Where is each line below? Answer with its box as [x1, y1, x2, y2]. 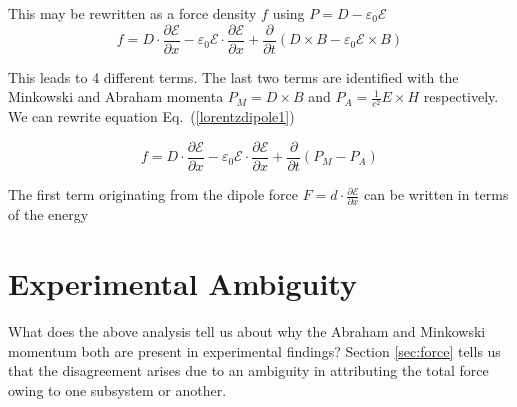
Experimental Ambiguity [8, 263, 357, 304]
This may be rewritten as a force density [8, 3, 257, 23]
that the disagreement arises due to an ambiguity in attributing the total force [8, 360, 489, 381]
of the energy [8, 204, 89, 225]
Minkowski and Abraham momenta [8, 86, 224, 107]
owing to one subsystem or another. [8, 379, 227, 400]
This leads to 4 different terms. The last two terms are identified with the [8, 66, 459, 87]
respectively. [423, 86, 499, 107]
